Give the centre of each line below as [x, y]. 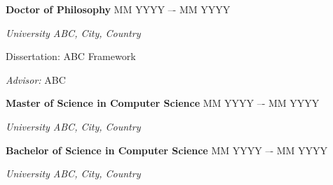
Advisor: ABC [36, 79]
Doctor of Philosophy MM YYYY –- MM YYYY [118, 9]
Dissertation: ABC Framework [71, 56]
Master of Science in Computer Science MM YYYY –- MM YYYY [163, 103]
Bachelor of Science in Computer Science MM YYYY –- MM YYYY [167, 150]
